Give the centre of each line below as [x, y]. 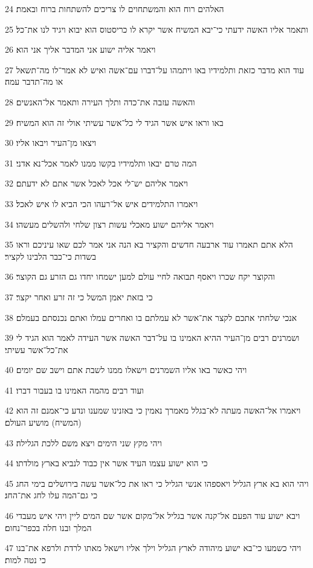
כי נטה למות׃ [25, 559]
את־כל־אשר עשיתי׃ [37, 349]
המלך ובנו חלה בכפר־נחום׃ [48, 527]
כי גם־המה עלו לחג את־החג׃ [51, 495]
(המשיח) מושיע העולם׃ [43, 422]
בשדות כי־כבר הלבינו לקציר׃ [50, 256]
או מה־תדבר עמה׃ [34, 81]
